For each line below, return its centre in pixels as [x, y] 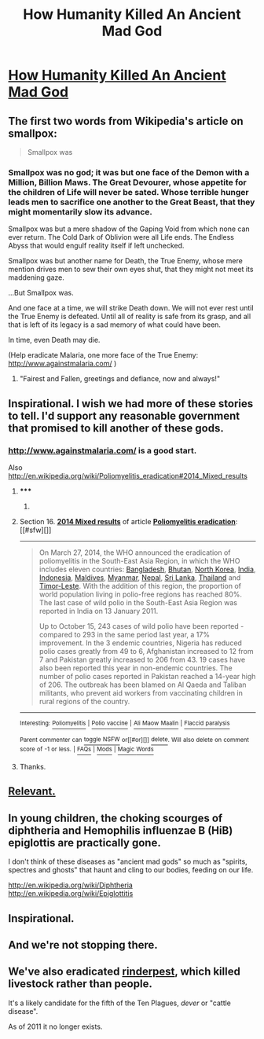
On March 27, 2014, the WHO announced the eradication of [135, 553]
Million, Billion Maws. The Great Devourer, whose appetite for [127, 182]
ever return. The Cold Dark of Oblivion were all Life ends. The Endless [121, 237]
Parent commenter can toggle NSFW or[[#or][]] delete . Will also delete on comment [134, 740]
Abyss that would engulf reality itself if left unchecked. [96, 246]
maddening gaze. [37, 277]
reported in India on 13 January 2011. [99, 611]
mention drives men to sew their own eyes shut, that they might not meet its [131, 270]
